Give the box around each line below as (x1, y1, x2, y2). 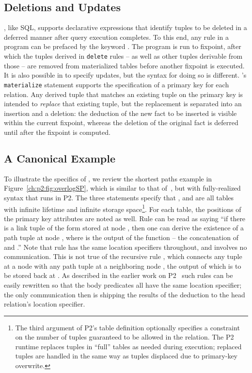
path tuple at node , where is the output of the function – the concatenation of (4, 232, 238, 242)
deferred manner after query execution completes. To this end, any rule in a (4, 32, 229, 42)
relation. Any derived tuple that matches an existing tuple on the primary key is (4, 89, 243, 99)
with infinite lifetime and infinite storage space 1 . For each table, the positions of (4, 202, 241, 214)
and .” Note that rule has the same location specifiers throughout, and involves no (4, 242, 247, 252)
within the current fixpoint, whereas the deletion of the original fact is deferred (4, 117, 238, 128)
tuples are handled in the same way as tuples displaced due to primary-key (15, 351, 238, 361)
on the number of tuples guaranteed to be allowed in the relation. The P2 (15, 332, 234, 342)
